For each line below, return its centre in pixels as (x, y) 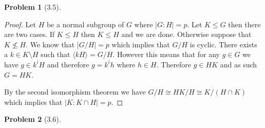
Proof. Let (20, 24)
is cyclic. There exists (223, 44)
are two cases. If (30, 34)
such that (55, 54)
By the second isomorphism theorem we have (75, 92)
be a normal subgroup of (85, 24)
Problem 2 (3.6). (33, 119)
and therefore (68, 64)
